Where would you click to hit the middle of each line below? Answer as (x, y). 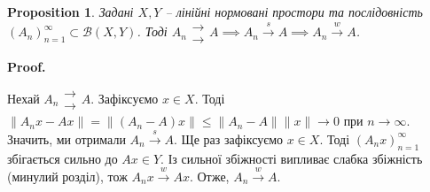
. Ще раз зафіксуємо (229, 138)
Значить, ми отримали (66, 138)
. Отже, (209, 176)
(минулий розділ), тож (67, 176)
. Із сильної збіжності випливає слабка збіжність (292, 158)
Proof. (27, 66)
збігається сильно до (63, 158)
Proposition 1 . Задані (70, 12)
